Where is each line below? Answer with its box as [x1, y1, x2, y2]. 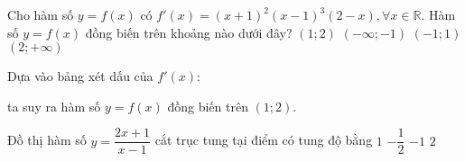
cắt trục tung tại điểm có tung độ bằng [154, 130, 373, 149]
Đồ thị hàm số [7, 130, 87, 149]
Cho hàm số [7, 5, 74, 23]
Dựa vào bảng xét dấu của [7, 67, 153, 85]
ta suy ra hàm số [7, 96, 101, 115]
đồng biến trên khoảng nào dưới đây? [85, 22, 293, 41]
